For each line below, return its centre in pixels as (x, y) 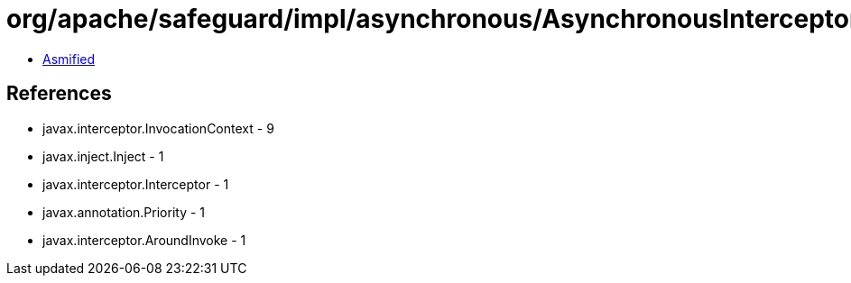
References (59, 94)
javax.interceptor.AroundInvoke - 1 (144, 240)
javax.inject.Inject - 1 (103, 156)
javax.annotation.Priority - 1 (124, 212)
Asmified (69, 59)
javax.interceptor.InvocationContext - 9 (158, 128)
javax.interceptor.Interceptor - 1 (136, 184)
